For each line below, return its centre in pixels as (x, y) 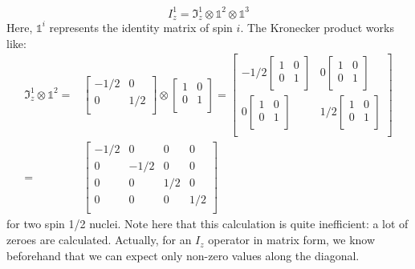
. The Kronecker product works (317, 27)
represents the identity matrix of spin (141, 27)
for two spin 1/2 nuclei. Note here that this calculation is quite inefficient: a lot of (207, 224)
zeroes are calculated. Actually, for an (99, 240)
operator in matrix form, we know (292, 240)
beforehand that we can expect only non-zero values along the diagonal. (183, 255)
